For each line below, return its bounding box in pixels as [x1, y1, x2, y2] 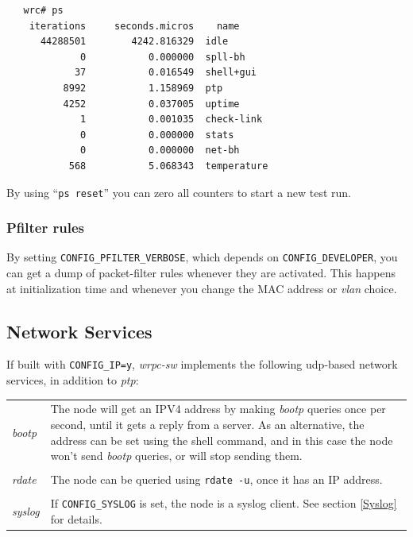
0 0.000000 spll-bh [80, 51, 245, 63]
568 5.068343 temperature [68, 160, 268, 172]
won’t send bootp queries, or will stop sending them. [50, 447, 303, 464]
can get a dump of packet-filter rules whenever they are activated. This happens [6, 265, 396, 281]
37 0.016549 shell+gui [74, 67, 257, 79]
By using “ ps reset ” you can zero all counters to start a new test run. [6, 184, 351, 200]
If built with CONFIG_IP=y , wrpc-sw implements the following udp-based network [6, 356, 398, 373]
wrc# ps [23, 5, 64, 16]
